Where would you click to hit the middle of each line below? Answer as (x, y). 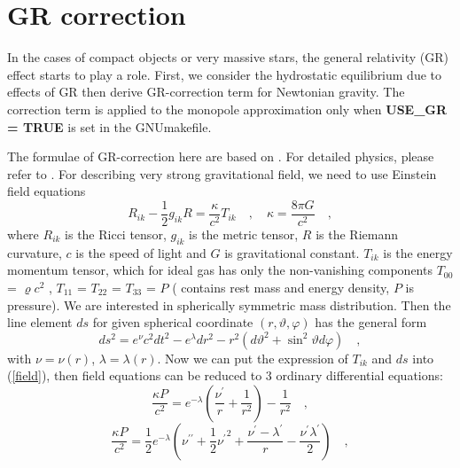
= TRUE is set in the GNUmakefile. (109, 126)
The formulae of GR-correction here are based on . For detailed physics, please (221, 156)
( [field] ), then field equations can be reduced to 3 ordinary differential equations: (225, 375)
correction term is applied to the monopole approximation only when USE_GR (227, 109)
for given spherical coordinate (173, 322)
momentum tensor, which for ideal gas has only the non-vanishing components (220, 270)
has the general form (371, 322)
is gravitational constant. (292, 252)
